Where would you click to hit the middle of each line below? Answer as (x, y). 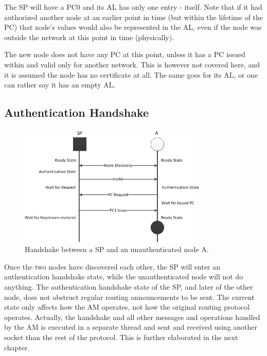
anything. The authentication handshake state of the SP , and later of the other (129, 287)
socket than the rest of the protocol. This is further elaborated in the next (121, 337)
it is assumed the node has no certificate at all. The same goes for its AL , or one (131, 74)
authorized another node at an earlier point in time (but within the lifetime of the (134, 17)
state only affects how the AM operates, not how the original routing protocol (127, 307)
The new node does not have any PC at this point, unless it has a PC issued (125, 54)
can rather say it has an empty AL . (60, 85)
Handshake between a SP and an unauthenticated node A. (117, 249)
